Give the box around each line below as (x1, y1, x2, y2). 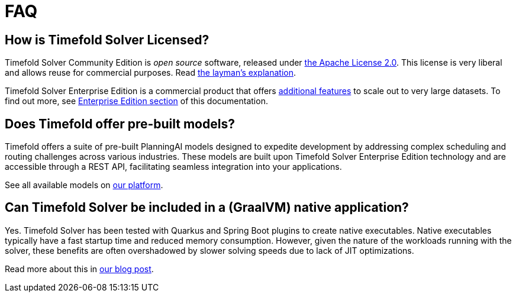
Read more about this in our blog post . (5, 263, 154, 274)
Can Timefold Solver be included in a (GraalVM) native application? (5, 200, 409, 215)
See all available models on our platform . (5, 180, 163, 191)
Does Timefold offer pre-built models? (5, 116, 235, 131)
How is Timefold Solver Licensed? (5, 32, 209, 47)
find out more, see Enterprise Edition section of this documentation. (5, 96, 268, 106)
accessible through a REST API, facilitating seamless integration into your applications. (5, 162, 342, 172)
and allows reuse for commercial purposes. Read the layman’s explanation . (5, 67, 296, 78)
